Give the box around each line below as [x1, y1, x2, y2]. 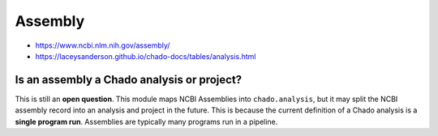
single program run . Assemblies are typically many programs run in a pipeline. [15, 117, 278, 126]
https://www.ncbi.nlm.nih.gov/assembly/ [35, 40, 170, 50]
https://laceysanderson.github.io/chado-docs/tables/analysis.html [35, 51, 256, 61]
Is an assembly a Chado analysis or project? [15, 73, 243, 87]
